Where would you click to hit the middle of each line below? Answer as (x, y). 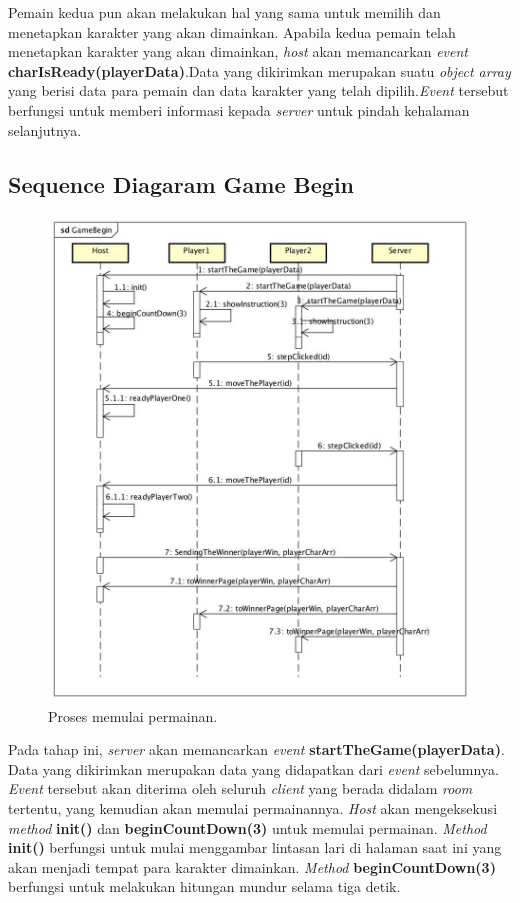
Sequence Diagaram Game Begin (181, 183)
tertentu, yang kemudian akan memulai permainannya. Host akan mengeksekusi (253, 807)
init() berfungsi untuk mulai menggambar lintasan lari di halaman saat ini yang (255, 847)
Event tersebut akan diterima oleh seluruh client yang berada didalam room (240, 788)
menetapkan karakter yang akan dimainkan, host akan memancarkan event (238, 51)
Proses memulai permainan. (133, 715)
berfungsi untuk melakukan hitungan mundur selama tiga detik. (204, 886)
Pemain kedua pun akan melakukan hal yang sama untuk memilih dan (224, 12)
